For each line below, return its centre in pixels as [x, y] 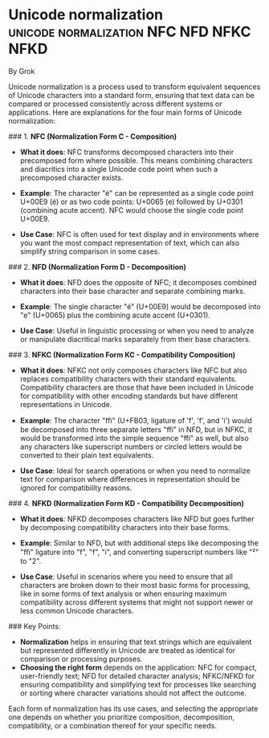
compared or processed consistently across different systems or [115, 104]
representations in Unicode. [66, 404]
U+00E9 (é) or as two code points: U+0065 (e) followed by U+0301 [131, 202]
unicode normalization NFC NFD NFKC [130, 32]
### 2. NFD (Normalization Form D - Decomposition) [98, 267]
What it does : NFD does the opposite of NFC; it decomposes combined [138, 282]
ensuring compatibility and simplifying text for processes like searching [138, 684]
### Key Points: [35, 626]
